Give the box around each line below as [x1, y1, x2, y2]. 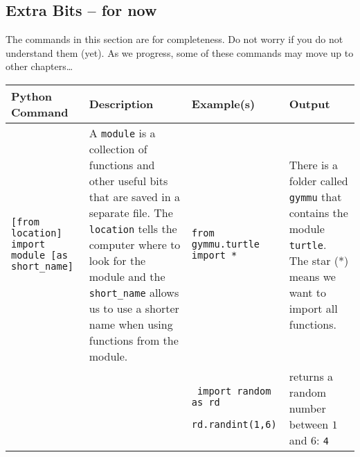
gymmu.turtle [191, 239, 260, 250]
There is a [289, 156, 339, 173]
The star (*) [289, 252, 349, 268]
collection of [89, 140, 147, 157]
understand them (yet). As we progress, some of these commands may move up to [6, 45, 354, 60]
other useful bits [89, 172, 168, 189]
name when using [89, 316, 173, 332]
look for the [89, 252, 146, 268]
